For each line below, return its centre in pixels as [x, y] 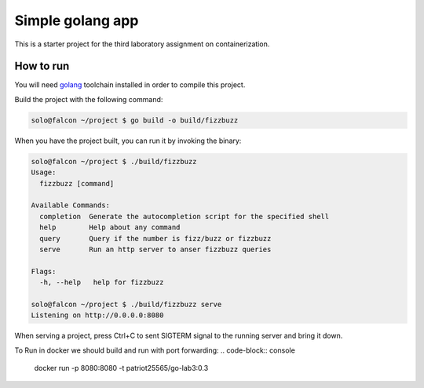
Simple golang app [77, 20]
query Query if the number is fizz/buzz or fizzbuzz [155, 238]
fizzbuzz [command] [77, 183]
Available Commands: [70, 205]
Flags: [44, 271]
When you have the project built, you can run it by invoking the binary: [128, 141]
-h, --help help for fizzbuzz [102, 282]
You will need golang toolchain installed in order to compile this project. [130, 85]
